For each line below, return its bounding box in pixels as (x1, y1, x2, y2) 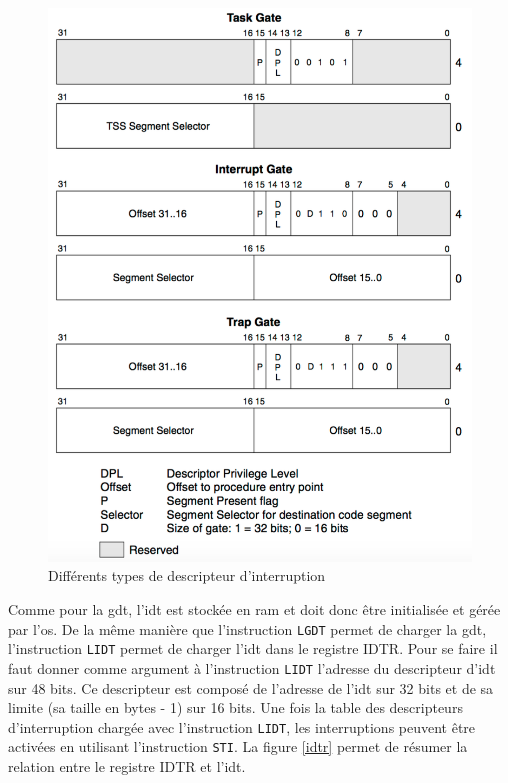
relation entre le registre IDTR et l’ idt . (8, 756, 246, 777)
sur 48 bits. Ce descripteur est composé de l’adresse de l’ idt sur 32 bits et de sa (8, 677, 494, 698)
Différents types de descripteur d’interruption (48, 565, 326, 586)
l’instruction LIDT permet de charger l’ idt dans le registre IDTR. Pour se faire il (8, 638, 498, 659)
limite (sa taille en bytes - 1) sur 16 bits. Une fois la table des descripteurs (8, 697, 463, 718)
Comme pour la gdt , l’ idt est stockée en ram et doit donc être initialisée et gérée (8, 598, 501, 619)
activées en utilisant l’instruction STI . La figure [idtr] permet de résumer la (8, 736, 468, 757)
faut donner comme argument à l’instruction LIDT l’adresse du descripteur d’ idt (8, 657, 496, 678)
